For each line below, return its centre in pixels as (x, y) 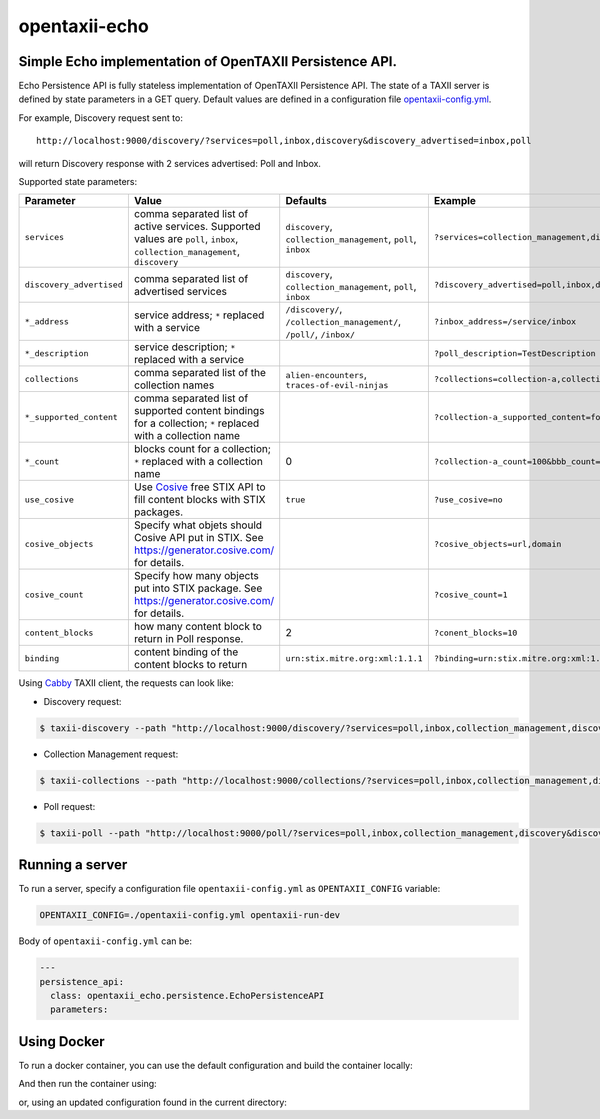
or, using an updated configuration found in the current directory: (152, 1102)
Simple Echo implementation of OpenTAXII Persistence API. (208, 61)
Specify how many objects (196, 576)
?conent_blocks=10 (475, 632)
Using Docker (61, 1041)
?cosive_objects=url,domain (497, 543)
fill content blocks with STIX (199, 500)
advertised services (180, 291)
